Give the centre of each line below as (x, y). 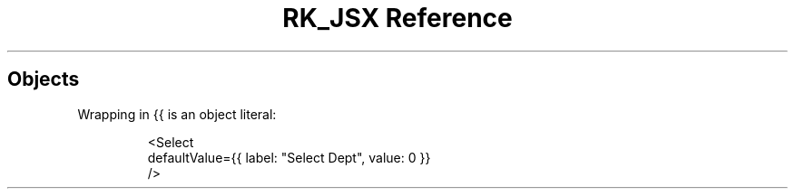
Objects (44, 79)
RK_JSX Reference (397, 18)
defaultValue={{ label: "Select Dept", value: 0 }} (289, 157)
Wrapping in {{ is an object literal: (177, 114)
